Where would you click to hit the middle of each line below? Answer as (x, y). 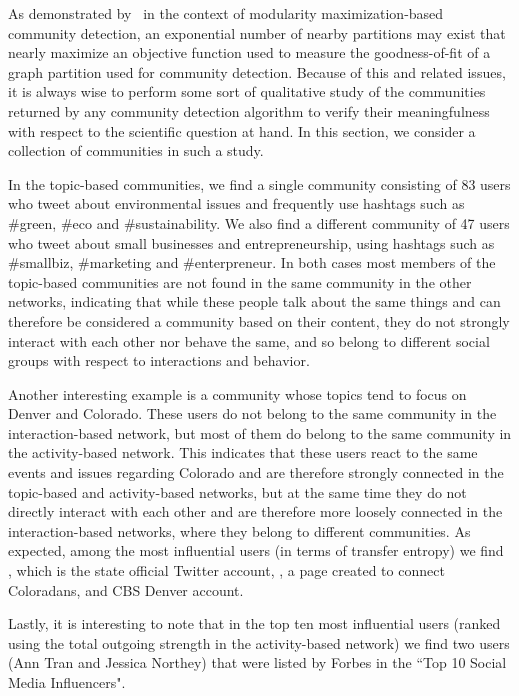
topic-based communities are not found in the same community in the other (240, 281)
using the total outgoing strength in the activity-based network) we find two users (259, 642)
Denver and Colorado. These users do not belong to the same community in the (252, 413)
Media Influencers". (67, 682)
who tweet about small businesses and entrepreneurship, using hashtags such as (251, 242)
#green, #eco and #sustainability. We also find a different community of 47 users (259, 222)
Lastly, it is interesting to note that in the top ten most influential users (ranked (254, 623)
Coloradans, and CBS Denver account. (126, 589)
